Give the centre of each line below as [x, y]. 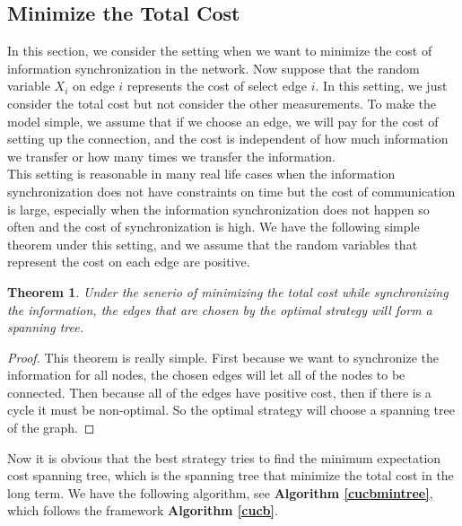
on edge [93, 86]
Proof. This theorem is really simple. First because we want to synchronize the [223, 357]
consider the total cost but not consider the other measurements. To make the [222, 103]
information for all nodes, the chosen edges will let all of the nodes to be [206, 375]
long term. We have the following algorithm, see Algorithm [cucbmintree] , [220, 492]
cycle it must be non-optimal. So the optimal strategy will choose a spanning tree [231, 410]
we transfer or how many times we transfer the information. [172, 156]
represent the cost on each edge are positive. [129, 262]
